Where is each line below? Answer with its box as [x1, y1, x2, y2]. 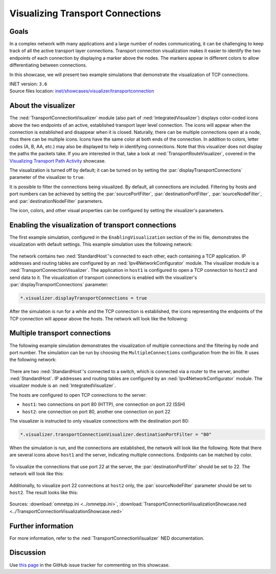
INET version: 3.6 [9, 81, 48, 87]
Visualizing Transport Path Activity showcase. [9, 157, 106, 164]
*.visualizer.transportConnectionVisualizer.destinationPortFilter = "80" [20, 432, 212, 438]
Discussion [9, 548, 46, 557]
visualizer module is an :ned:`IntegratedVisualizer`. [9, 382, 116, 388]
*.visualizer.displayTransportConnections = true [20, 295, 147, 301]
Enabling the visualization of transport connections [9, 220, 176, 229]
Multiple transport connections [9, 329, 111, 337]
